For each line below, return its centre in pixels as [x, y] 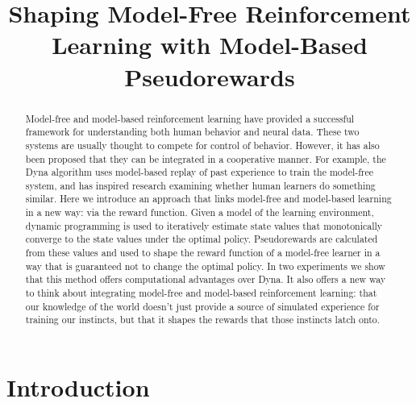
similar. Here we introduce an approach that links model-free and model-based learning [208, 199]
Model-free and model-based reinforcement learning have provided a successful [190, 118]
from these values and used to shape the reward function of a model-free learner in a [203, 253]
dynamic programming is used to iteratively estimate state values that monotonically [204, 225]
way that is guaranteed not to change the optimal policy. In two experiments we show [205, 266]
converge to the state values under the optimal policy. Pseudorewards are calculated [202, 239]
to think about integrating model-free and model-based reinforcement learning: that [201, 293]
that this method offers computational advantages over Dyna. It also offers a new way [206, 279]
